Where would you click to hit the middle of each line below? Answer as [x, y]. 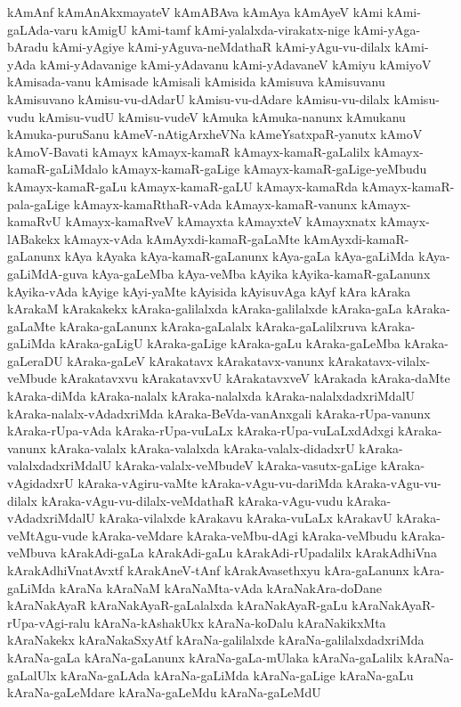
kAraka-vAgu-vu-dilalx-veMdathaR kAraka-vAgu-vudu [192, 500]
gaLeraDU [35, 360]
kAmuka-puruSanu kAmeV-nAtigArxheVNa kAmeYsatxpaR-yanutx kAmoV [215, 134]
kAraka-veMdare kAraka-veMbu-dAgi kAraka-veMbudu [245, 535]
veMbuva [32, 553]
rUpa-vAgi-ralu [49, 622]
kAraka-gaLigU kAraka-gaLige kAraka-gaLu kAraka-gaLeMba [230, 343]
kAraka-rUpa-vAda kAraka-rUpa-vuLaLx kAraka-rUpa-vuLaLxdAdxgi [201, 431]
